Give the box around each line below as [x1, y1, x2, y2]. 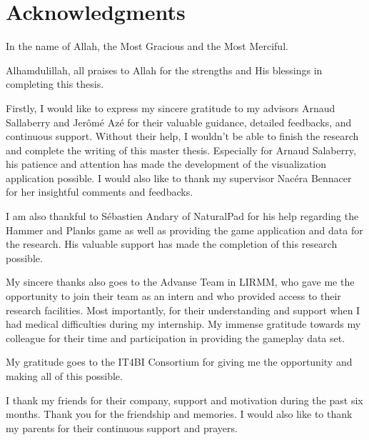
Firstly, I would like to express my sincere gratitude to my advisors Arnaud [6, 100, 335, 115]
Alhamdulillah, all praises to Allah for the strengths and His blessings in [6, 62, 323, 77]
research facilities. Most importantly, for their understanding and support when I [6, 302, 360, 317]
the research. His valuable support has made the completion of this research [6, 236, 338, 251]
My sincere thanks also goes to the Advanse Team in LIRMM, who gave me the [6, 274, 355, 289]
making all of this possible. [6, 369, 123, 383]
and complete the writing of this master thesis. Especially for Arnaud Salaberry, [6, 142, 356, 157]
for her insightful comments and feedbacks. [6, 184, 193, 199]
